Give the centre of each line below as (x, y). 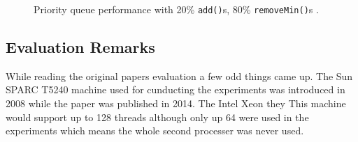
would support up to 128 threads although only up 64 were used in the (157, 117)
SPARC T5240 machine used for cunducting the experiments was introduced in (176, 89)
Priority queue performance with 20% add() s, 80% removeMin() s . (176, 9)
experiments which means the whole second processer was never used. (155, 131)
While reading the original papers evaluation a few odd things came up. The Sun (179, 76)
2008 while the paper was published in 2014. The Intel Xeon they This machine (176, 103)
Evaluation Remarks (80, 47)
